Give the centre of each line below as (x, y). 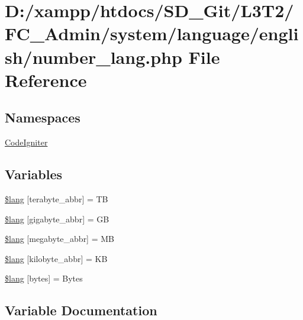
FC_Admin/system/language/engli (152, 33)
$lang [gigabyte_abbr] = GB (57, 219)
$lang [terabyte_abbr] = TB (57, 198)
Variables (34, 174)
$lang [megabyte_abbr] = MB (59, 239)
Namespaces (43, 117)
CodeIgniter (26, 142)
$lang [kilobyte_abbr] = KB (56, 258)
